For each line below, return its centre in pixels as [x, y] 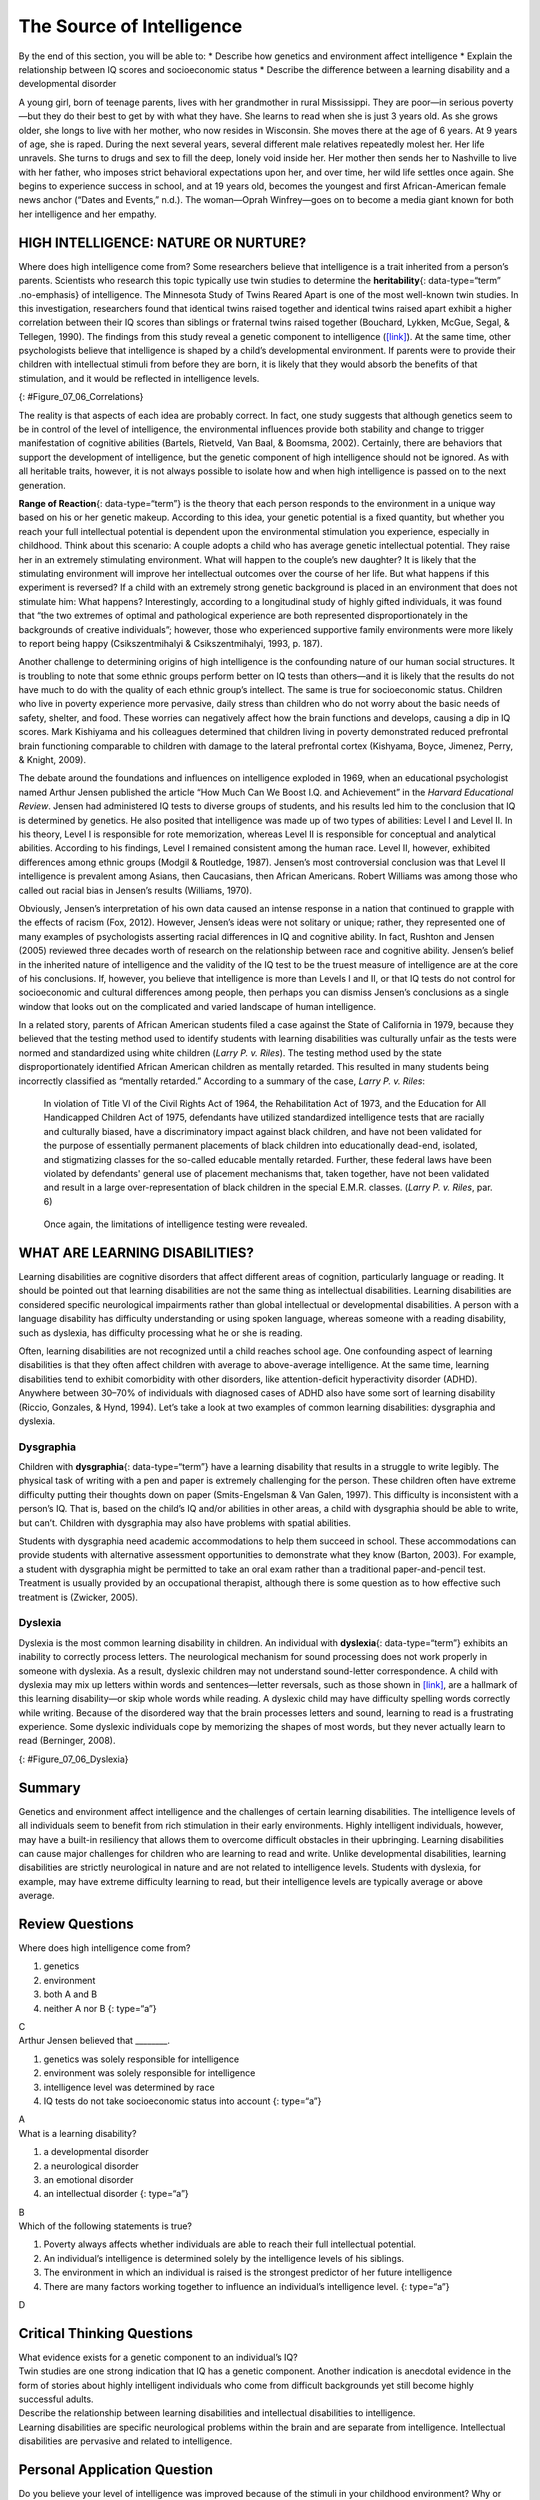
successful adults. [56, 2399]
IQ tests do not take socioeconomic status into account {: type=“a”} [182, 2101]
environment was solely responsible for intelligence [149, 2073]
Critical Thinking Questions [106, 2333]
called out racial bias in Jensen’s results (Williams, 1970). [135, 890]
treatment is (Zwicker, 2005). [78, 1597]
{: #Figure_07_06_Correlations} [81, 397]
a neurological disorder [91, 2166]
